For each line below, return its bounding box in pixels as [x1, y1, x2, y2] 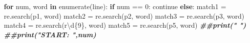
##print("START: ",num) [4, 29, 96, 39]
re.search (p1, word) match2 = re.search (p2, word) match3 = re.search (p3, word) [4, 11, 245, 21]
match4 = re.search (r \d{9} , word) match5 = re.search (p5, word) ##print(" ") [4, 20, 246, 30]
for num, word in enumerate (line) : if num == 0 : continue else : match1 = [4, 1, 227, 11]
